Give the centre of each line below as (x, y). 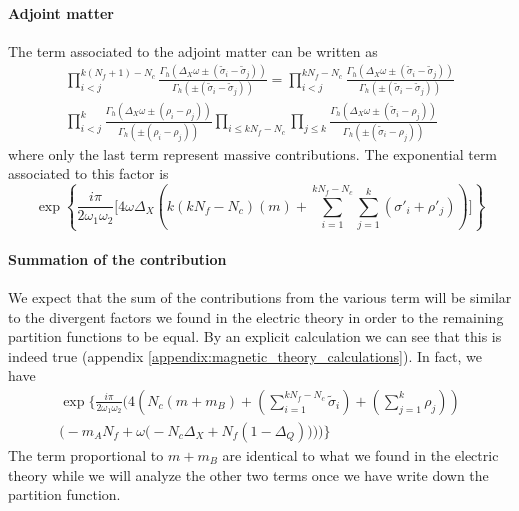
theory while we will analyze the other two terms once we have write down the (248, 474)
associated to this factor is (88, 173)
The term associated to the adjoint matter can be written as (193, 50)
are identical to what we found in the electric (360, 454)
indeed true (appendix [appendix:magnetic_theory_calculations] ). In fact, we (245, 355)
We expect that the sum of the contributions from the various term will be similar (260, 296)
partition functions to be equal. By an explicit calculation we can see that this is (255, 336)
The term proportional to (86, 454)
